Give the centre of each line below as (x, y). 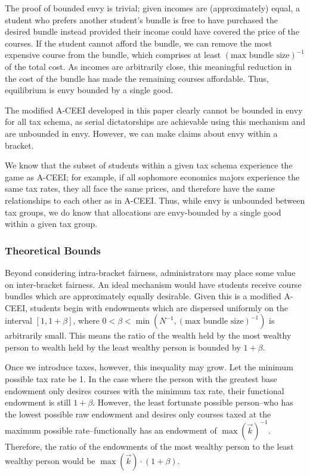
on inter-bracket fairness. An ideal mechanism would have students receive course (153, 284)
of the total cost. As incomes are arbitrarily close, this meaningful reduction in (148, 66)
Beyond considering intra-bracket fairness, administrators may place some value (150, 272)
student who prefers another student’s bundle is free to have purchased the (141, 19)
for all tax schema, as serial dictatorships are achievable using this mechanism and (155, 122)
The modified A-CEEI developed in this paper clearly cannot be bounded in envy (154, 110)
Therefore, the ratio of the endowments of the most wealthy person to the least (149, 446)
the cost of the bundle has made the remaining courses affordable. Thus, (137, 78)
